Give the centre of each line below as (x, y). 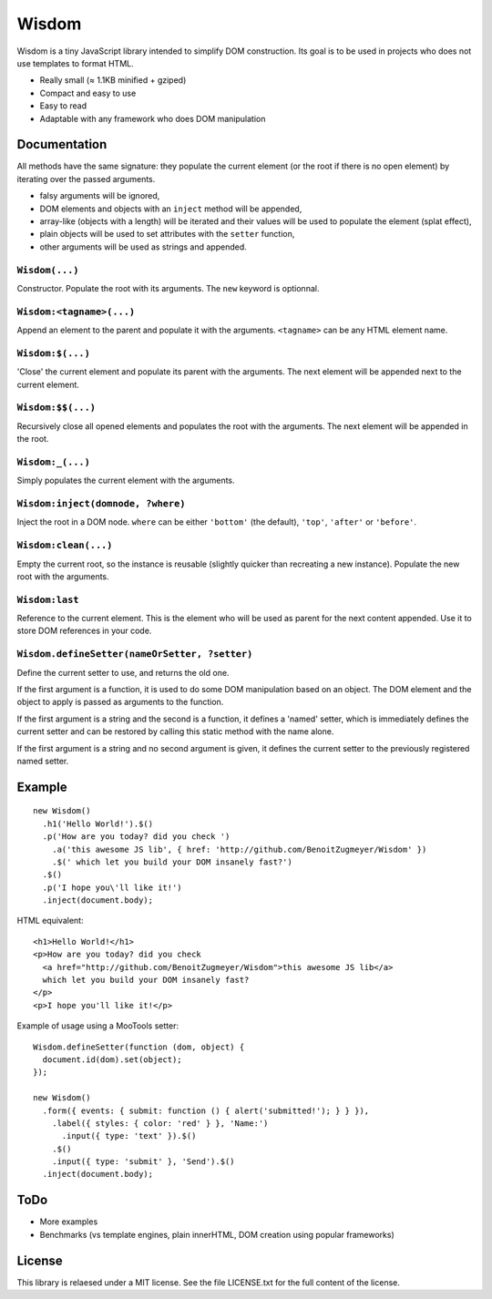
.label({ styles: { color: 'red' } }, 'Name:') (160, 1123)
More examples (69, 1222)
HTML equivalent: (50, 921)
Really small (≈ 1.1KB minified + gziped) (113, 80)
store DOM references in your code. (84, 631)
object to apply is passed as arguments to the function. (120, 702)
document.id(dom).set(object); (112, 1059)
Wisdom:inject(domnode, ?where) (101, 503)
